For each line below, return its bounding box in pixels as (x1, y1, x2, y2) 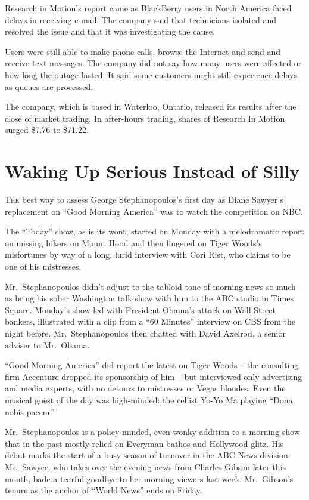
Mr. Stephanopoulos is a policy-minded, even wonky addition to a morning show (5, 425, 300, 438)
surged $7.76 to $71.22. (5, 124, 89, 136)
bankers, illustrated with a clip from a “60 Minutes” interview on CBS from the (5, 315, 295, 328)
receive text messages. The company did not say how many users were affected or (5, 57, 302, 69)
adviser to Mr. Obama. (5, 338, 90, 351)
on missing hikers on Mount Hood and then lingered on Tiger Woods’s (5, 236, 262, 249)
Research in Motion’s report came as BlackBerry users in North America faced (5, 2, 292, 14)
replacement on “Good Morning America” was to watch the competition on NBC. (5, 205, 303, 217)
